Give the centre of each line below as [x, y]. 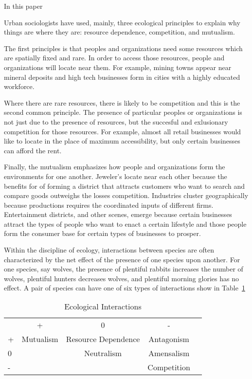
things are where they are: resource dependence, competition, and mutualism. [119, 32]
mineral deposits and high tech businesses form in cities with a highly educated [122, 77]
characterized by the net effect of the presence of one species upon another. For [122, 259]
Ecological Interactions [103, 307]
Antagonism [169, 339]
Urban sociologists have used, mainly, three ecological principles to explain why [122, 22]
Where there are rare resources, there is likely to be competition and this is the [122, 102]
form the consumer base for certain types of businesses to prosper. [102, 233]
